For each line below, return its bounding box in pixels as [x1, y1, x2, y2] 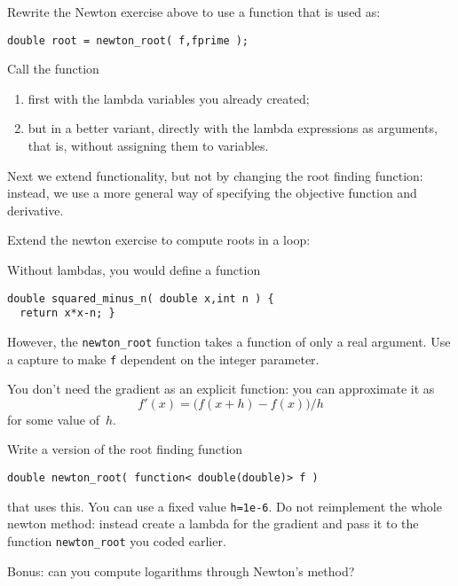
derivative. [7, 200, 64, 219]
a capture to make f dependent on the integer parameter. [7, 349, 320, 368]
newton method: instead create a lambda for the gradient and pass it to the [7, 514, 419, 533]
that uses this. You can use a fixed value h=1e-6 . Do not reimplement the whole [7, 496, 442, 515]
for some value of [7, 410, 99, 428]
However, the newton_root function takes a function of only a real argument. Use [7, 332, 451, 350]
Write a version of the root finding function [7, 440, 243, 458]
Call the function [7, 59, 99, 78]
